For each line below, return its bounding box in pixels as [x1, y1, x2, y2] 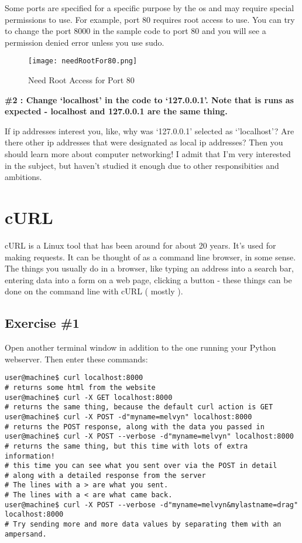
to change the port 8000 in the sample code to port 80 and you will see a [5, 25, 266, 37]
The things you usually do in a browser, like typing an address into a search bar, [5, 262, 294, 274]
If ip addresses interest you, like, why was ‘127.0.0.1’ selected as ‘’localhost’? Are [5, 124, 294, 137]
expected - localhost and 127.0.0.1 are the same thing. [5, 105, 228, 117]
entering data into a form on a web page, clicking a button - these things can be [5, 273, 292, 286]
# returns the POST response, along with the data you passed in [5, 422, 265, 431]
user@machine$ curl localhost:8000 [5, 374, 143, 382]
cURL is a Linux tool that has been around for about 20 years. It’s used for [5, 239, 276, 251]
